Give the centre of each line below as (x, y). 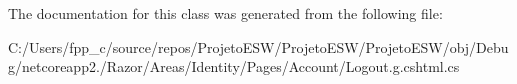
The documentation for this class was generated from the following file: (225, 13)
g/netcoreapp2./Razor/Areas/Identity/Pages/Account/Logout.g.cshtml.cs (234, 66)
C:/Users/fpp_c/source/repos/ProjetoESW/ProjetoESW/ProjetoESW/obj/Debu (258, 46)
